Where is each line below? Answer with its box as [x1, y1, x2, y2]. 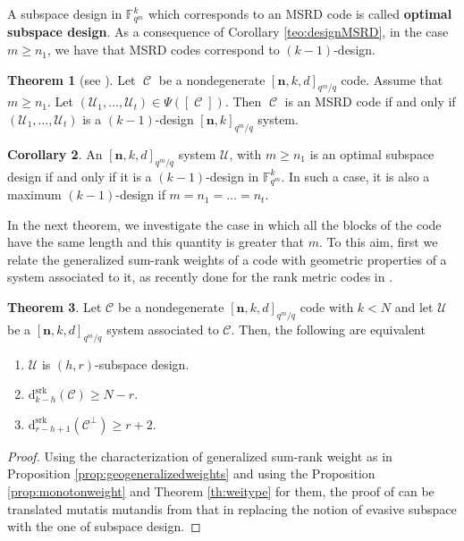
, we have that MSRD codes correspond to [47, 40, 280, 59]
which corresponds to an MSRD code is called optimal [148, 4, 452, 22]
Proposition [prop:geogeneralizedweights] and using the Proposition [7, 464, 375, 483]
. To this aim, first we [318, 232, 438, 251]
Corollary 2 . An [7, 144, 103, 163]
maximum [7, 185, 62, 204]
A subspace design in [7, 4, 122, 22]
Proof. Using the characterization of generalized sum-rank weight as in [7, 446, 392, 465]
